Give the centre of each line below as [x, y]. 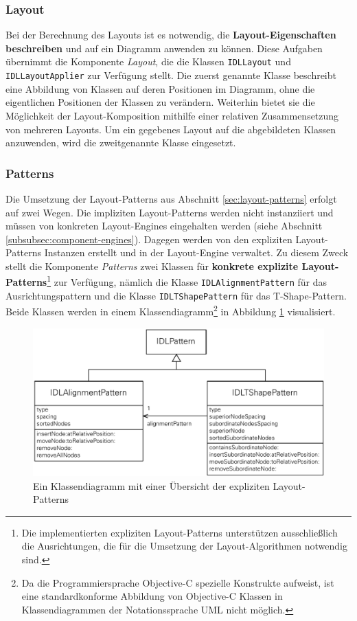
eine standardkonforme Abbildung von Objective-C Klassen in [152, 596]
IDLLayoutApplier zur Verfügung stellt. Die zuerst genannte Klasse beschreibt [171, 75]
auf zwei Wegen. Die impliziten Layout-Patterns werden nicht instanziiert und [170, 212]
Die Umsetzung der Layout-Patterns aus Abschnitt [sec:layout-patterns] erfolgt [171, 198]
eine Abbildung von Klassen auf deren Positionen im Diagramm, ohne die [160, 88]
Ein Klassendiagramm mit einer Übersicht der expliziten [151, 485]
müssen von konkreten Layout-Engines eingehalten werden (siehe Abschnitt [164, 226]
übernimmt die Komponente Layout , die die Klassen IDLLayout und [148, 61]
